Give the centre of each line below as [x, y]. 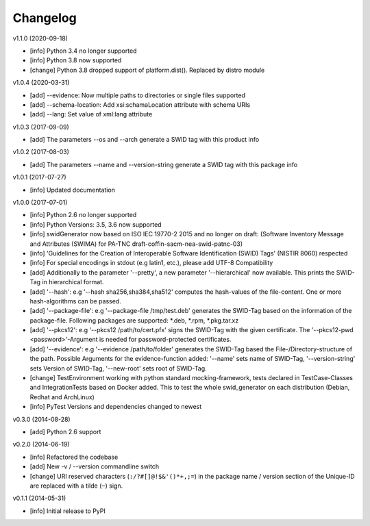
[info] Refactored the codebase [74, 457]
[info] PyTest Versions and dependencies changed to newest [116, 407]
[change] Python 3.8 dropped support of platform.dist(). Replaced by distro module [147, 70]
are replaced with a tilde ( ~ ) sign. [76, 486]
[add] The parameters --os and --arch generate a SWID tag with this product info [145, 140]
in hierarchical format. [73, 282]
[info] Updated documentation [73, 190]
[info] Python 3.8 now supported [76, 60]
